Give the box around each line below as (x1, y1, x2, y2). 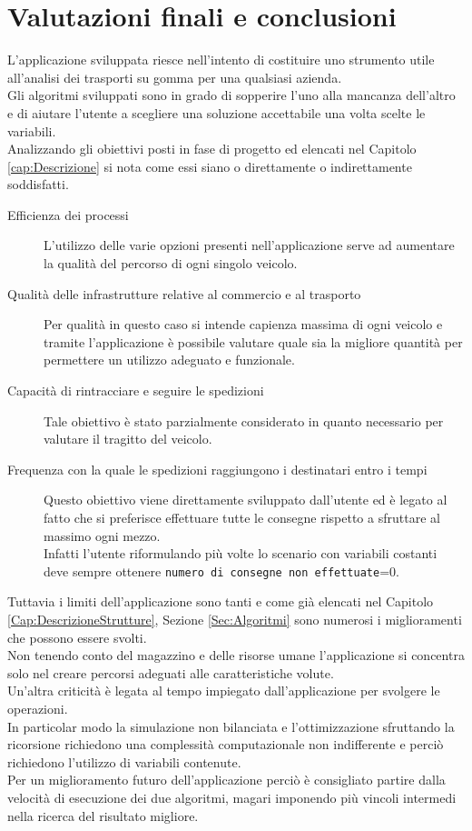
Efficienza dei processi (7, 205, 129, 224)
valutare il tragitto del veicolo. (44, 429, 212, 448)
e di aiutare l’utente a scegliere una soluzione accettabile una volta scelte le (7, 103, 426, 122)
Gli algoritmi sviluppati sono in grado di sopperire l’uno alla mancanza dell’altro (7, 85, 456, 105)
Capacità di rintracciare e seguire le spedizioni (7, 381, 264, 400)
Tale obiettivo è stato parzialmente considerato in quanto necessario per (44, 411, 444, 430)
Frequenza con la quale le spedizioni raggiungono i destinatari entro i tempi (7, 459, 428, 478)
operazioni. (7, 699, 68, 717)
